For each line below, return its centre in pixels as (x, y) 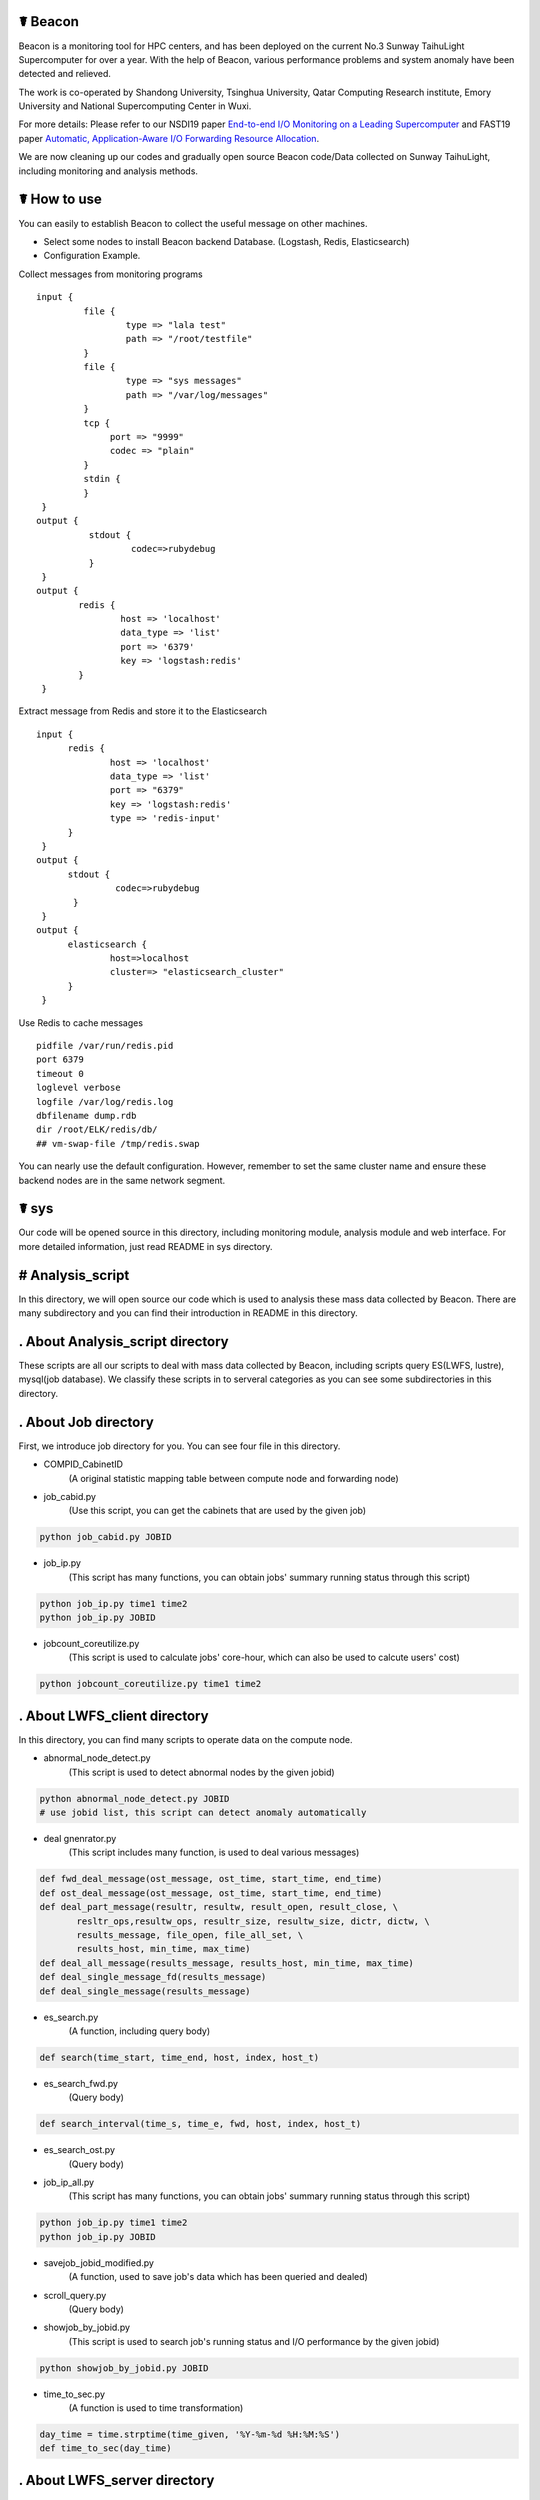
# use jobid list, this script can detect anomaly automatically (203, 1813)
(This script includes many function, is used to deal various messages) (214, 1852)
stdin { (102, 479)
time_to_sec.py (74, 2394)
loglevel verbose (78, 1088)
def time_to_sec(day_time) (105, 2448)
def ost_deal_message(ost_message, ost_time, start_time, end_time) (211, 1893)
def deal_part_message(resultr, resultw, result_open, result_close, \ (219, 1907)
